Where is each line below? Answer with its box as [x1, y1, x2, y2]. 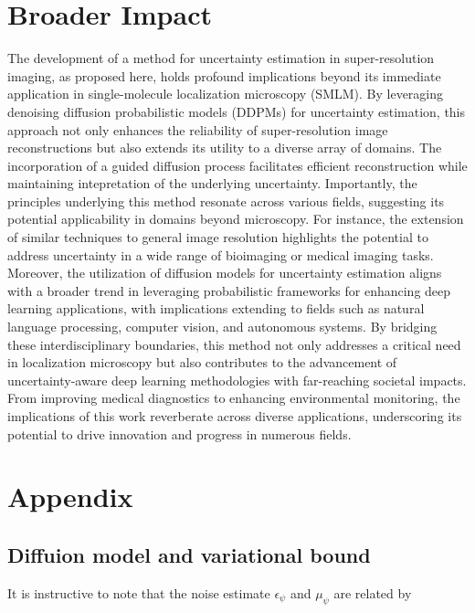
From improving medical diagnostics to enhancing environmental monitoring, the [7, 388, 460, 407]
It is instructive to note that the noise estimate [7, 583, 270, 602]
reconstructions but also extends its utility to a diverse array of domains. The [7, 138, 442, 157]
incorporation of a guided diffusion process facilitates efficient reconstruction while [7, 155, 468, 174]
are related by [333, 583, 412, 602]
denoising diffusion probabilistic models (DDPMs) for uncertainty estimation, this [7, 101, 466, 121]
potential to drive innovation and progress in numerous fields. [7, 424, 352, 443]
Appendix [7, 478, 133, 515]
